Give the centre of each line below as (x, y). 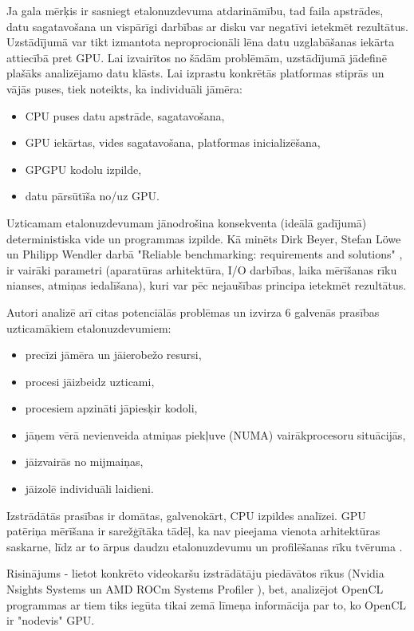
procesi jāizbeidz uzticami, (90, 381)
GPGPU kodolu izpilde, (83, 169)
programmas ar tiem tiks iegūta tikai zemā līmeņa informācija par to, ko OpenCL (207, 604)
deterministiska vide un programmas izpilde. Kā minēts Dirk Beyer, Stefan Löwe (204, 238)
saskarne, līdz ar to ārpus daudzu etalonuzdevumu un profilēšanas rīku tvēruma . (205, 546)
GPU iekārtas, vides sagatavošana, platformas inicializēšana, (173, 142)
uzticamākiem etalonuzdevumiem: (89, 327)
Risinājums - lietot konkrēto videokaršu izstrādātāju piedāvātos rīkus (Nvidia (195, 573)
